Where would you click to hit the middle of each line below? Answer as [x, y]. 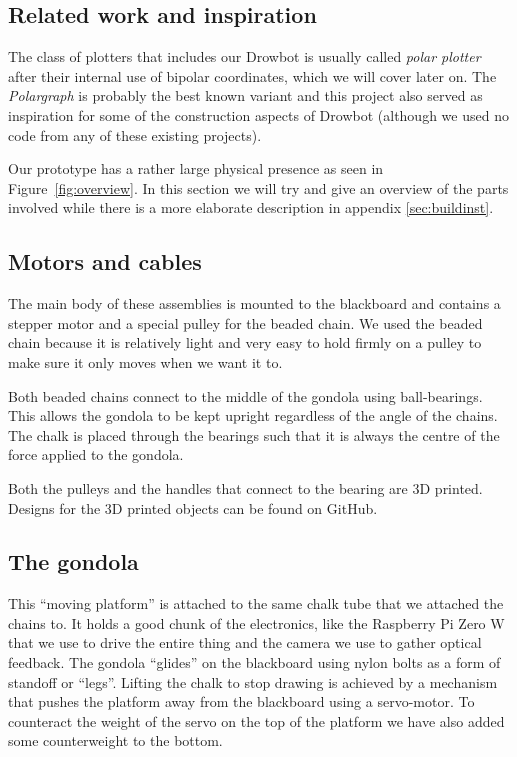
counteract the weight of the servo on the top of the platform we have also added [256, 720]
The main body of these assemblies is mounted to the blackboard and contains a [254, 303]
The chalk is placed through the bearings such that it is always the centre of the [254, 434]
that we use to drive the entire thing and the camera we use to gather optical [245, 642]
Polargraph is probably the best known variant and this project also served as [245, 95]
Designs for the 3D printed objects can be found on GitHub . [193, 507]
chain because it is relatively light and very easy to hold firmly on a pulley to [245, 342]
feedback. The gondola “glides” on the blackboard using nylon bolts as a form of [254, 662]
